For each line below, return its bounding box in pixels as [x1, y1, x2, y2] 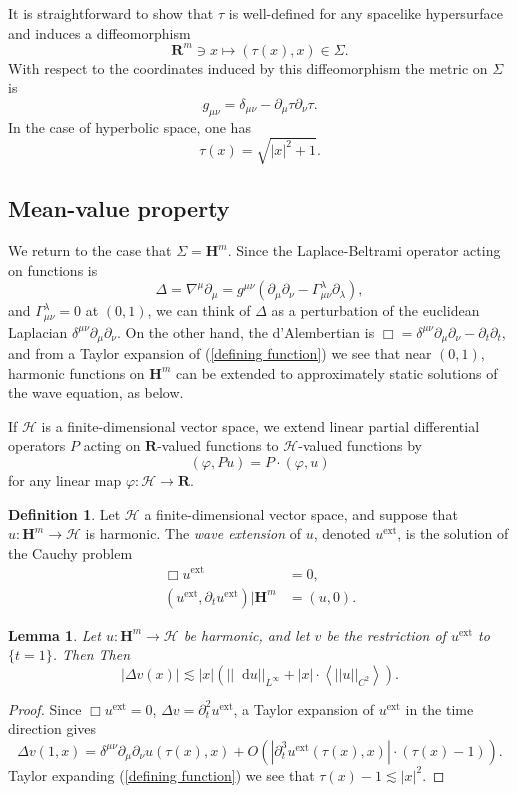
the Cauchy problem [8, 542, 133, 563]
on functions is [8, 259, 98, 280]
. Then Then [52, 644, 131, 665]
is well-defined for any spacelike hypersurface [228, 3, 503, 23]
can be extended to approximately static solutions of [175, 362, 498, 383]
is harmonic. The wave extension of [85, 523, 302, 544]
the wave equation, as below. [8, 382, 184, 403]
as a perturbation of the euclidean [271, 300, 480, 321]
